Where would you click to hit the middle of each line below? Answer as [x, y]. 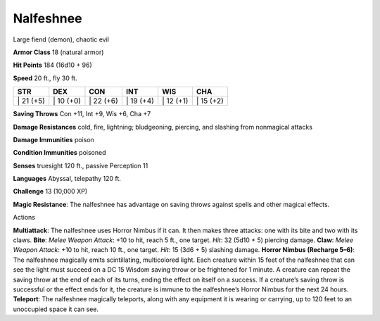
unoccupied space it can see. [56, 309]
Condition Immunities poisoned [59, 153]
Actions [24, 218]
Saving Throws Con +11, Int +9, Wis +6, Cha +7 [82, 114]
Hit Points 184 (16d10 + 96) [53, 65]
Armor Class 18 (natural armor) [58, 52]
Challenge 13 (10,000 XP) [50, 191]
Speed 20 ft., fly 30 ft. [45, 78]
